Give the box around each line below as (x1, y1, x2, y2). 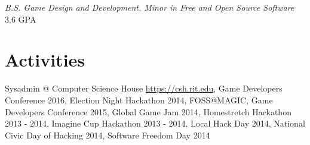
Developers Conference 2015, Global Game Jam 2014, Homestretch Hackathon (5, 105, 291, 118)
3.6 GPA (5, 12, 36, 25)
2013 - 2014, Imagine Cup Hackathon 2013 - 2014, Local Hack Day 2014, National (5, 117, 305, 130)
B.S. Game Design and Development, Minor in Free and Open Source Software (5, 1, 294, 13)
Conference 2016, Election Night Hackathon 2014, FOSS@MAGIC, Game (5, 93, 273, 106)
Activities (5, 48, 85, 72)
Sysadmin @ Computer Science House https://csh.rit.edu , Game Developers (5, 82, 283, 94)
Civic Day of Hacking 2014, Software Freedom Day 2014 (5, 128, 210, 141)
